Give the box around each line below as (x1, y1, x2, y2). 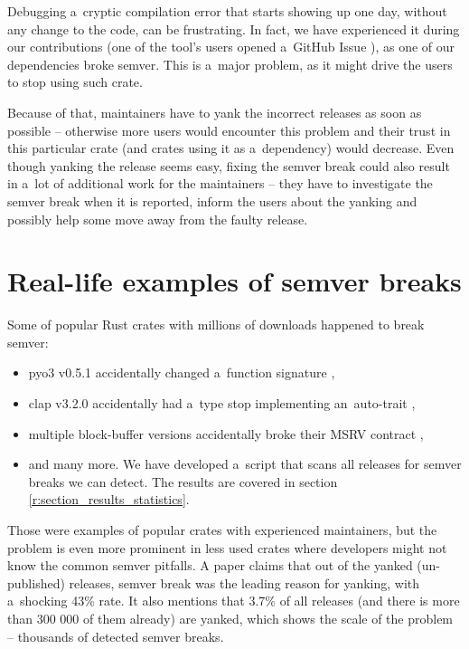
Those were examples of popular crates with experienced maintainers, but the (7, 520, 437, 539)
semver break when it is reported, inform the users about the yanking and (7, 191, 417, 210)
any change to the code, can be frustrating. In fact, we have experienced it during (7, 19, 460, 38)
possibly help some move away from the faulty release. (7, 209, 308, 228)
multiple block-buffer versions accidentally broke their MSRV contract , (28, 424, 424, 443)
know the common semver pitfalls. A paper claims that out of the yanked (7, 556, 413, 575)
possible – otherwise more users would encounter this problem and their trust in (7, 120, 451, 139)
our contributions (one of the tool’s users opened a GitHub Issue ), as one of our (7, 37, 455, 56)
